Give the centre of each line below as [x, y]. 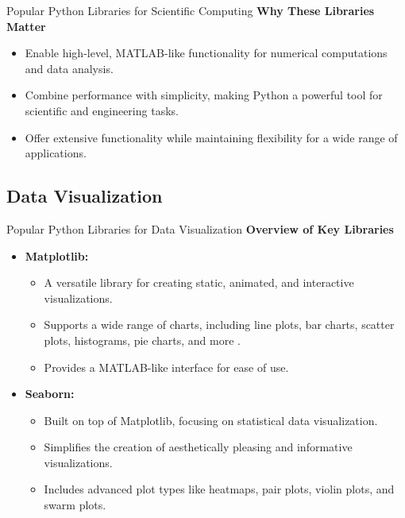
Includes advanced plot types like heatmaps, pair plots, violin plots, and [219, 489]
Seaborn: [50, 394]
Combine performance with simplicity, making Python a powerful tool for [204, 95]
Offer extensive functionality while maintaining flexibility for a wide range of [211, 137]
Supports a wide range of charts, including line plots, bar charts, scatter [219, 325]
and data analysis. [69, 68]
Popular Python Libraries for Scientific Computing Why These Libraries [191, 10]
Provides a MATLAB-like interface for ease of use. [166, 367]
